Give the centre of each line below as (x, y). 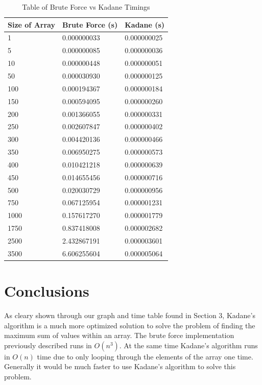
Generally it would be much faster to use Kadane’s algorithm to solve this (120, 366)
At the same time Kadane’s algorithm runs (191, 345)
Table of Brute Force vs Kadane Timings (86, 7)
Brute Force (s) (90, 24)
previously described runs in (48, 345)
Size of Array (31, 24)
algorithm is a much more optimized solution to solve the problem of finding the (130, 325)
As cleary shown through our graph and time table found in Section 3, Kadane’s (130, 315)
